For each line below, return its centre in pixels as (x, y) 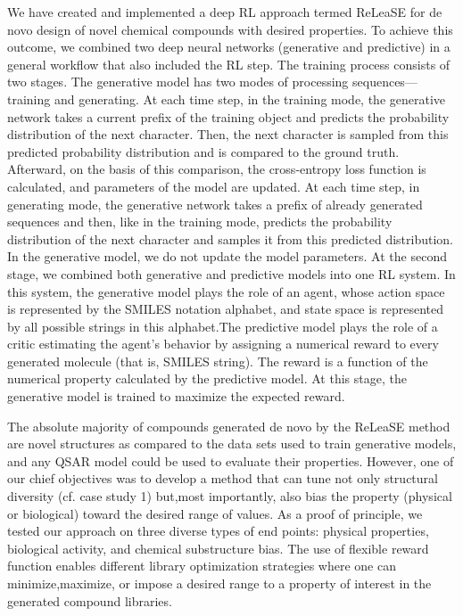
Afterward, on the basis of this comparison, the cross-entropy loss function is (217, 169)
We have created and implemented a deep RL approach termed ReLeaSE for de (225, 12)
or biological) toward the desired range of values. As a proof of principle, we (215, 513)
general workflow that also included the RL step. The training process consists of (229, 64)
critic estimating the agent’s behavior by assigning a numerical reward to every (223, 344)
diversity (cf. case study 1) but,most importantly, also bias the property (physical (230, 496)
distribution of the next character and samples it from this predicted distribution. (231, 238)
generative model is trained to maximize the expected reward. (176, 396)
